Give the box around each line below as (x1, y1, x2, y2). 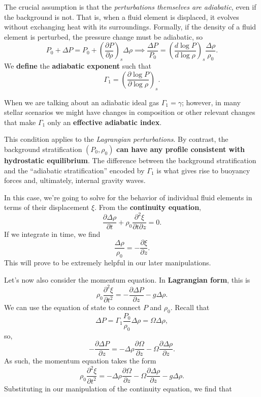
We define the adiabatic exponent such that (4, 60, 151, 71)
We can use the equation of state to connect (4, 302, 141, 313)
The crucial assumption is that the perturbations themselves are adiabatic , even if (4, 2, 256, 12)
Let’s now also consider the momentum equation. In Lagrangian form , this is (4, 274, 250, 285)
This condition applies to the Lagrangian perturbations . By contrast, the (4, 134, 229, 144)
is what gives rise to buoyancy (156, 165, 250, 175)
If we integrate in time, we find (4, 229, 101, 239)
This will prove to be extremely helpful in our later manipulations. (4, 257, 211, 267)
